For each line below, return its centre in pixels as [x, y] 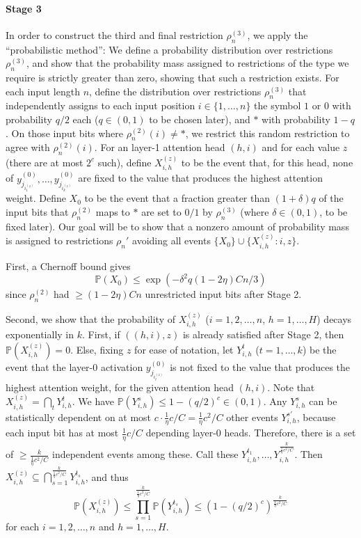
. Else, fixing [97, 349]
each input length [43, 91]
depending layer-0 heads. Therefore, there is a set [251, 433]
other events [252, 417]
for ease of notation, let [184, 349]
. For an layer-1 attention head [160, 147]
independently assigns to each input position [101, 105]
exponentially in [40, 334]
